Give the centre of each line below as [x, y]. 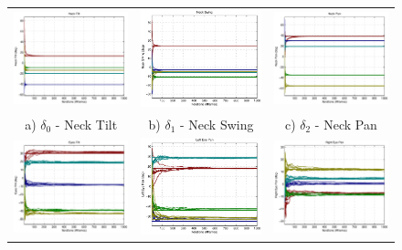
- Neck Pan [346, 124]
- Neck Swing [217, 124]
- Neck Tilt [86, 124]
